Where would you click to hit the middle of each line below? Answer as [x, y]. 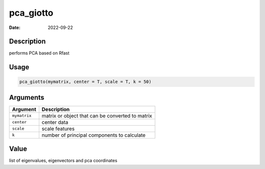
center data [55, 122]
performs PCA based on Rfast [39, 53]
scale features [58, 129]
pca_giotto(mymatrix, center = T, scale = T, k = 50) [85, 82]
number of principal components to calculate [94, 135]
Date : [15, 28]
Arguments [27, 98]
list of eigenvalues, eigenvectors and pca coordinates [63, 161]
